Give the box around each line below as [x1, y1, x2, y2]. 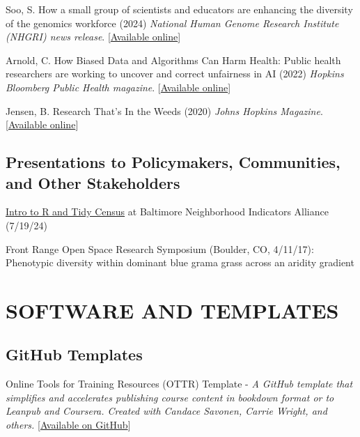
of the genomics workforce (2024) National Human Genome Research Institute [6, 15, 339, 30]
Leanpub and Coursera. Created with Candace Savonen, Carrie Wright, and [6, 404, 327, 418]
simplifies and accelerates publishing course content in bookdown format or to [6, 390, 334, 404]
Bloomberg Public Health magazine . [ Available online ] [6, 79, 231, 94]
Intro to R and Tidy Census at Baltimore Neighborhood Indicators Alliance [6, 204, 329, 219]
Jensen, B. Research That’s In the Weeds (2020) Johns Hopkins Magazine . [6, 103, 323, 118]
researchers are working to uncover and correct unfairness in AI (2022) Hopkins [6, 66, 344, 81]
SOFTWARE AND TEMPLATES [6, 296, 339, 324]
